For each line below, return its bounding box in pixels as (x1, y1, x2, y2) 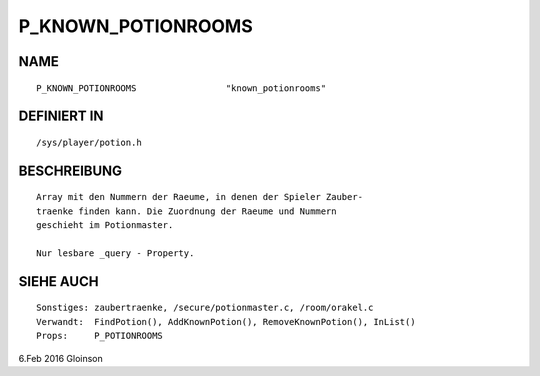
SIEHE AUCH (18, 273, 99, 290)
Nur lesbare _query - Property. (36, 247, 195, 259)
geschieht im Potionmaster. (36, 220, 174, 231)
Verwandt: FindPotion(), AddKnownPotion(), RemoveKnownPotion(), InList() (36, 316, 416, 327)
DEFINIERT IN (18, 108, 104, 125)
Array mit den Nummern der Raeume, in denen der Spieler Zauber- (36, 191, 364, 203)
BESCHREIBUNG (18, 162, 123, 179)
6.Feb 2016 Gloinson (18, 352, 104, 364)
